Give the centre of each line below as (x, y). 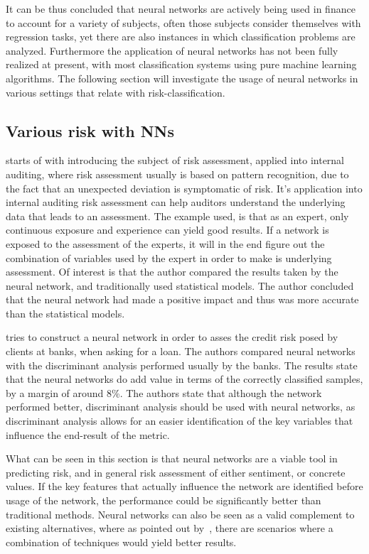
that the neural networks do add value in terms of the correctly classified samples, (184, 379)
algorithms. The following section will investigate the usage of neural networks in (182, 78)
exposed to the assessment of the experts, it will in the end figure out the (165, 243)
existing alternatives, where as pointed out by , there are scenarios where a (170, 528)
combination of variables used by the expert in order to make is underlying (169, 257)
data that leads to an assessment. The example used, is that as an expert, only (177, 216)
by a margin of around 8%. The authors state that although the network (164, 392)
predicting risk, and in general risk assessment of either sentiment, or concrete (176, 472)
